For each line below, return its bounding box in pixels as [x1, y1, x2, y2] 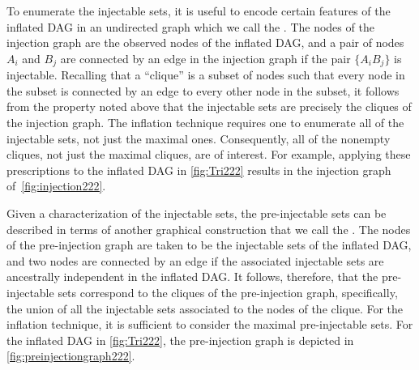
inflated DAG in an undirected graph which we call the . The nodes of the [6, 18, 374, 35]
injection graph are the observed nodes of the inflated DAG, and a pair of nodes [6, 34, 404, 51]
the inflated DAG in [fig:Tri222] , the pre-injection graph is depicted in [6, 331, 354, 348]
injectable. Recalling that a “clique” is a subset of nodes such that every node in [6, 66, 405, 83]
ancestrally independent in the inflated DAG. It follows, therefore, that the [6, 268, 378, 285]
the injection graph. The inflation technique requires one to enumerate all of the [6, 114, 404, 131]
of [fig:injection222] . [6, 177, 106, 194]
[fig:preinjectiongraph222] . [6, 347, 135, 364]
